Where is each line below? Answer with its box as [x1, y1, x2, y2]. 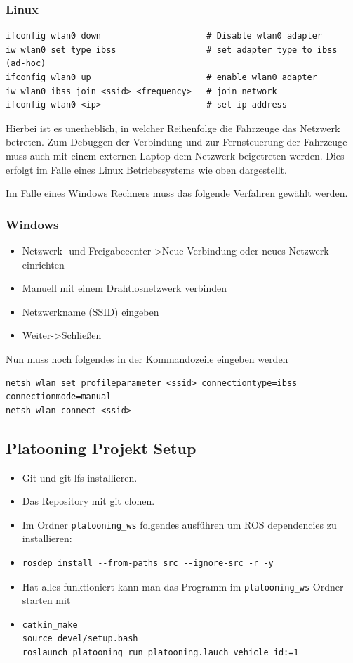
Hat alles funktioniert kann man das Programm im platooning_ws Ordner [22, 579, 344, 593]
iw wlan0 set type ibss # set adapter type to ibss [6, 44, 338, 55]
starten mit [22, 593, 71, 607]
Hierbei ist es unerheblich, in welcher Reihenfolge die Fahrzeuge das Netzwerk [6, 120, 340, 135]
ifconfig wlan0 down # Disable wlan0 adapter [6, 31, 323, 41]
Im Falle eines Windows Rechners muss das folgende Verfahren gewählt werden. [6, 186, 348, 200]
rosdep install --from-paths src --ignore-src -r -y [22, 558, 274, 568]
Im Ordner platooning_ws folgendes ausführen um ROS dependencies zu [22, 517, 337, 532]
